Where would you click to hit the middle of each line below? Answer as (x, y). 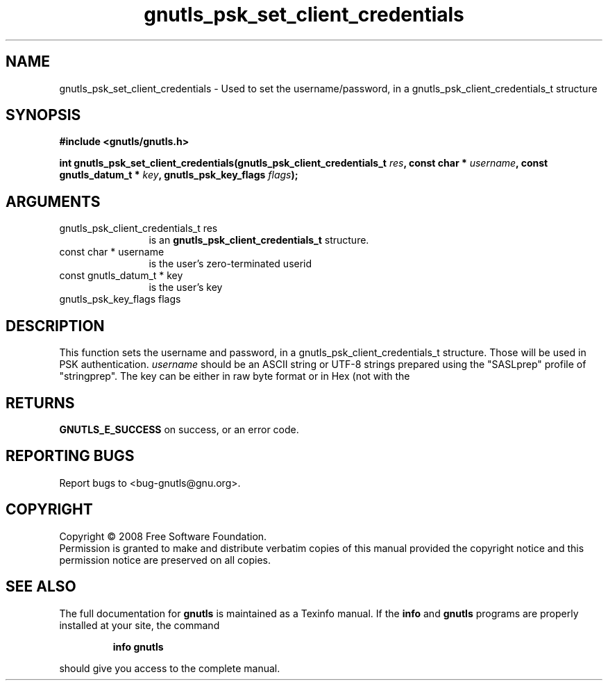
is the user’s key (186, 287)
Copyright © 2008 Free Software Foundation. (163, 536)
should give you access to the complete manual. (170, 668)
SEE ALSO (41, 587)
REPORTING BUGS (70, 456)
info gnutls (138, 646)
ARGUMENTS (53, 201)
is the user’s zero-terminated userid (230, 264)
